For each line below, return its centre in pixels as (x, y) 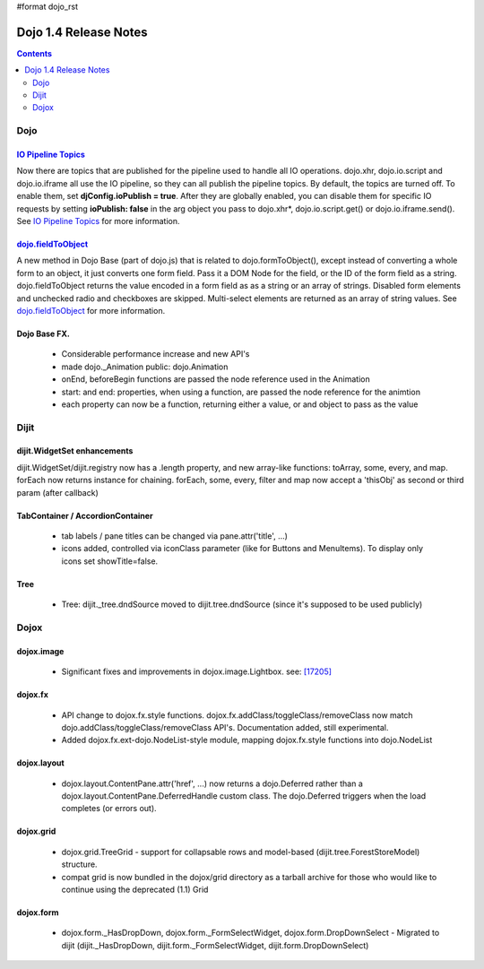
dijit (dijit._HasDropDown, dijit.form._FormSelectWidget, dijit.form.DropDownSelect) (215, 945)
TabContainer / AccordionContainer (85, 515)
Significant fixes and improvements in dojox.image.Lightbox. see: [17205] (196, 671)
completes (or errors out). (109, 809)
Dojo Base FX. (43, 333)
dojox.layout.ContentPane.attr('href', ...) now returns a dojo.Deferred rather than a (212, 783)
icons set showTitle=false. (110, 561)
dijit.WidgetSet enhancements (75, 451)
